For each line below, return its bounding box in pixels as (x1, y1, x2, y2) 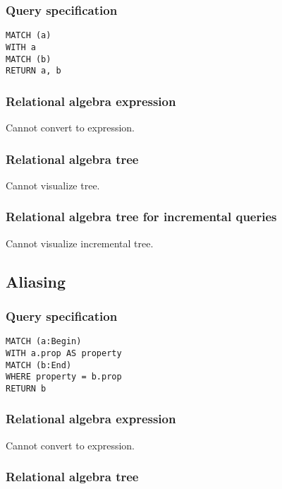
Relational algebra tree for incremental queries (6, 208, 277, 225)
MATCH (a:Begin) (6, 336, 82, 347)
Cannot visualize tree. (6, 177, 100, 192)
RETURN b (6, 383, 47, 394)
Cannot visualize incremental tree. (6, 235, 154, 250)
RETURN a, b (6, 66, 61, 76)
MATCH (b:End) (6, 360, 72, 370)
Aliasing (6, 270, 66, 292)
